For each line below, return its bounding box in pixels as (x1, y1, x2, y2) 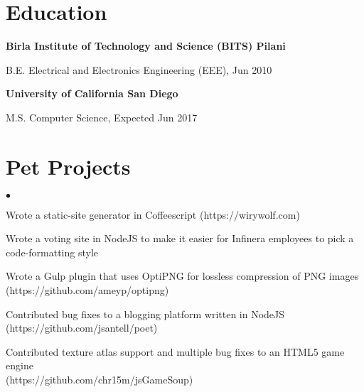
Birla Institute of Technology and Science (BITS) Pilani (6, 38, 286, 53)
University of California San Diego (6, 86, 178, 101)
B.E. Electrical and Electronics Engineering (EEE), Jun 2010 (6, 62, 272, 77)
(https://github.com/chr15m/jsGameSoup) (6, 371, 193, 386)
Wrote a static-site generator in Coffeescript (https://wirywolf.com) (6, 207, 300, 222)
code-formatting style (6, 244, 99, 259)
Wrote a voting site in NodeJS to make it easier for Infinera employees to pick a (6, 231, 354, 246)
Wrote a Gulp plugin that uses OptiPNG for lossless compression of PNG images (6, 268, 359, 283)
